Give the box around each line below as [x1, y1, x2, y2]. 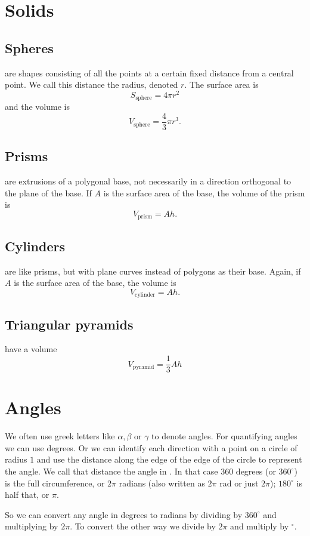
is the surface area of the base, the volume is [14, 276, 176, 289]
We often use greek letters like [5, 430, 115, 442]
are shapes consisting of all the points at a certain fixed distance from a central [5, 66, 294, 79]
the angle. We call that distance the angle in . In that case [5, 465, 218, 477]
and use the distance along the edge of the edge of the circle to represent [36, 453, 302, 466]
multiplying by [5, 520, 58, 532]
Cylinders [5, 236, 65, 255]
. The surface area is [184, 78, 259, 91]
